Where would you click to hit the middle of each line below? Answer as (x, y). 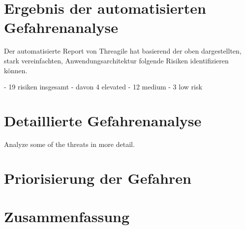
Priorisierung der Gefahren (98, 178)
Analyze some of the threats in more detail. (69, 144)
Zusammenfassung (67, 216)
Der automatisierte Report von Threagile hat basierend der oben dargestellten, (123, 51)
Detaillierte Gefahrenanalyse (103, 120)
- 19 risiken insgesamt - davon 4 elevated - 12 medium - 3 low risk (103, 87)
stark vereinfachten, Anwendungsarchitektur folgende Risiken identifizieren (116, 60)
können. (16, 70)
